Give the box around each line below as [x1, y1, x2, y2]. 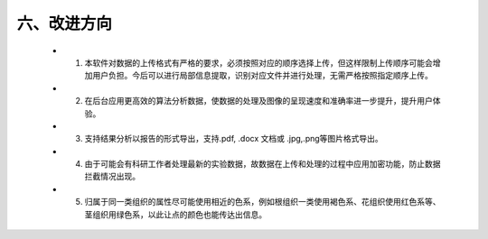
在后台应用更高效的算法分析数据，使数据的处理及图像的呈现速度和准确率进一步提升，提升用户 [84, 96, 433, 106]
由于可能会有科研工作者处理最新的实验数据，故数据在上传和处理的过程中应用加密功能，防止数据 [84, 159, 441, 170]
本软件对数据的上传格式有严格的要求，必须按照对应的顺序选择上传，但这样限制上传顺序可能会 [84, 57, 433, 68]
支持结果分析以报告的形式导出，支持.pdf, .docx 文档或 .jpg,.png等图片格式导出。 [84, 133, 383, 144]
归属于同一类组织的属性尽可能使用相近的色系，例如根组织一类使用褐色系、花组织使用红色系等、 [84, 197, 441, 207]
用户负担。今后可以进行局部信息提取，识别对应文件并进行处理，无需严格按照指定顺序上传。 [91, 70, 433, 81]
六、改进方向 [16, 14, 113, 33]
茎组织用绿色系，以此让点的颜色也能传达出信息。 [84, 208, 267, 220]
